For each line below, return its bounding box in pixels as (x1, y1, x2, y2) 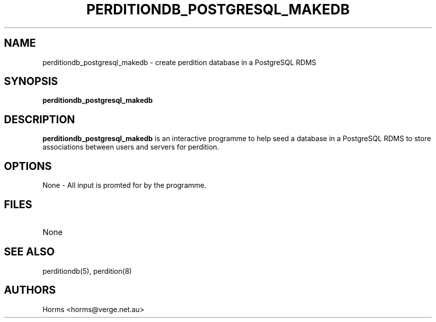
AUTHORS (4, 284, 56, 297)
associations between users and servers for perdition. (42, 143, 219, 152)
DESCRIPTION (4, 113, 75, 126)
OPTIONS (4, 160, 52, 172)
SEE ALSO (4, 245, 55, 258)
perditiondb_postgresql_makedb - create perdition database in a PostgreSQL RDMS (42, 58, 317, 67)
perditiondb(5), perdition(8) (42, 266, 132, 275)
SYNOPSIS (4, 75, 58, 88)
